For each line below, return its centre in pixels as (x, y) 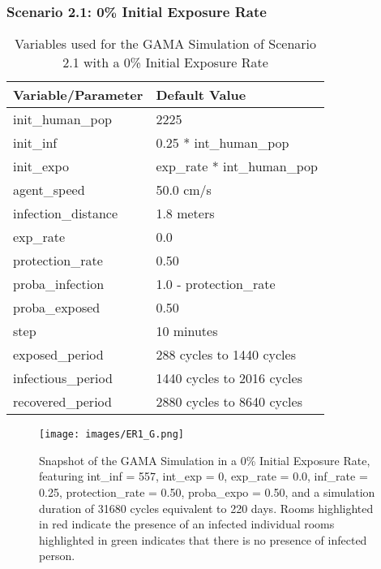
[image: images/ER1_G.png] (111, 435)
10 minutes (187, 331)
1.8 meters (185, 213)
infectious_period (63, 378)
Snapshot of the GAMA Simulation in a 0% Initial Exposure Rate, (205, 460)
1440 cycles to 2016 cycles (229, 378)
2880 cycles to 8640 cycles (229, 402)
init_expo (41, 166)
